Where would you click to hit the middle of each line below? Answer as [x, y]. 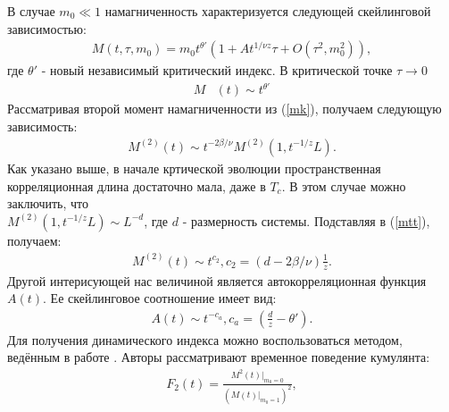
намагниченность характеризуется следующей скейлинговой [268, 11]
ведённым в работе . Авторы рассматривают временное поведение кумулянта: [219, 357]
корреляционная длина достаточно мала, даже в [137, 185]
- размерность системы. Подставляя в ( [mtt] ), [306, 220]
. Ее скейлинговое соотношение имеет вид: [160, 298]
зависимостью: [47, 28]
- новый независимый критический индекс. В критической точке [217, 70]
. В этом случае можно [344, 185]
